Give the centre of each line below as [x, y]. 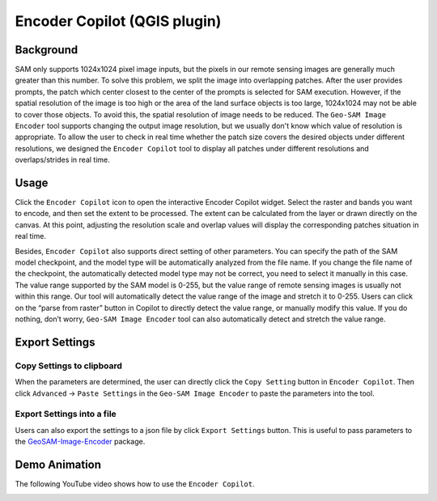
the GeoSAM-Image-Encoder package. [80, 442]
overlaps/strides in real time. [63, 160]
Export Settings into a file [66, 414]
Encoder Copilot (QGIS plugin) [118, 21]
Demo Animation [58, 464]
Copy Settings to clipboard [69, 366]
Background [47, 50]
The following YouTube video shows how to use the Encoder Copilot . [135, 484]
